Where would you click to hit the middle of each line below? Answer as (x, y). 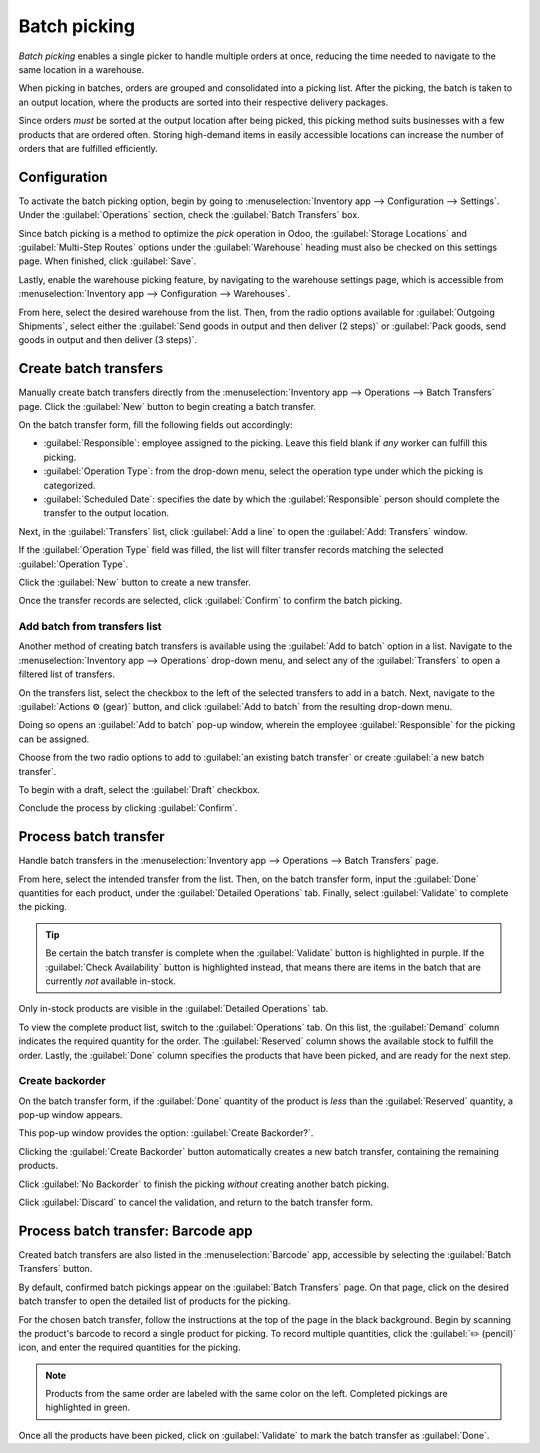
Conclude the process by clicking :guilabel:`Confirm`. (128, 808)
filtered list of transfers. (66, 674)
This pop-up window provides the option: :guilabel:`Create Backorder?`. (166, 1133)
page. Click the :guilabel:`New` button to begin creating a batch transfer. (167, 406)
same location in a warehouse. (81, 69)
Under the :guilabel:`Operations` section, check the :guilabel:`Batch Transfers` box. (189, 215)
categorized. (69, 485)
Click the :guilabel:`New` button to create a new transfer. (135, 582)
